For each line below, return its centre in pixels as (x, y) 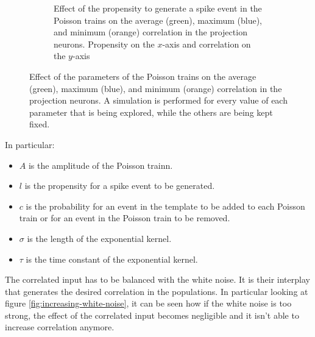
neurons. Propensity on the (104, 44)
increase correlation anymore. (60, 327)
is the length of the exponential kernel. (99, 238)
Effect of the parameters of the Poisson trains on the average (143, 76)
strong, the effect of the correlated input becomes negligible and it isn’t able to (152, 315)
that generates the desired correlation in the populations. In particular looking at (157, 291)
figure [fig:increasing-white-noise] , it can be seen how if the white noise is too (148, 303)
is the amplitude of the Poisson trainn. (101, 165)
